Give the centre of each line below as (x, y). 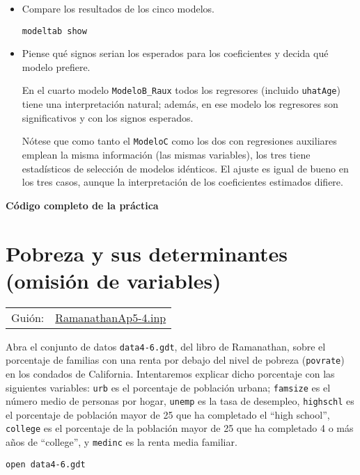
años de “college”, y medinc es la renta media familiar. (122, 442)
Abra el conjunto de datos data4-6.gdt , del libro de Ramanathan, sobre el (166, 346)
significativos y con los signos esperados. (108, 117)
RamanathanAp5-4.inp (111, 317)
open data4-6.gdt (46, 464)
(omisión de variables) (114, 280)
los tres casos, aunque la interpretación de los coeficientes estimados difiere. (182, 182)
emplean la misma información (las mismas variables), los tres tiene (166, 154)
